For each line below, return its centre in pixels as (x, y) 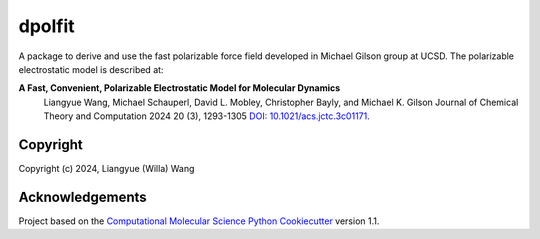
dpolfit (46, 26)
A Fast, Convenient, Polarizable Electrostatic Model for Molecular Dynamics (179, 88)
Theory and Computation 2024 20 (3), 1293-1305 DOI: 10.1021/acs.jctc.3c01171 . (206, 116)
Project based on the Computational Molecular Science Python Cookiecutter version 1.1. (199, 221)
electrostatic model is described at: (91, 69)
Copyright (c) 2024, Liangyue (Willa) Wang (106, 169)
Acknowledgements (82, 196)
